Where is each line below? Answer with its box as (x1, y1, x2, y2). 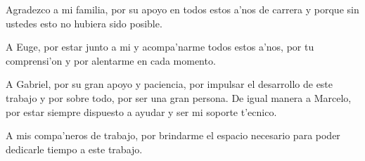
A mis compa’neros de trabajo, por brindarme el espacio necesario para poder (6, 128, 340, 143)
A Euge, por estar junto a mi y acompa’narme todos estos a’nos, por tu (6, 39, 314, 54)
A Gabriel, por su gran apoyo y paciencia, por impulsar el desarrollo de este (6, 77, 333, 91)
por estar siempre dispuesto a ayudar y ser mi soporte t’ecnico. (6, 104, 277, 119)
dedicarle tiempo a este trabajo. (6, 141, 143, 156)
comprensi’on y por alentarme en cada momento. (6, 53, 216, 67)
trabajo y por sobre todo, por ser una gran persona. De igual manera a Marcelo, (6, 90, 352, 105)
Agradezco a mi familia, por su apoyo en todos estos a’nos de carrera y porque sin (6, 2, 359, 16)
